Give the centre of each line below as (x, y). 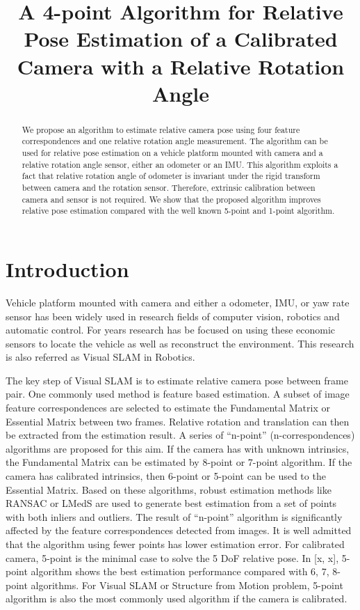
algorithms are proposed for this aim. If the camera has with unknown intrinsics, (178, 448)
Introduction (67, 268)
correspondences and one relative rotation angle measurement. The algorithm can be (175, 141)
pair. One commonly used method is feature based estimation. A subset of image (178, 394)
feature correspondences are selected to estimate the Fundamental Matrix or (168, 408)
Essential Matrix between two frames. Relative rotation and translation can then (178, 421)
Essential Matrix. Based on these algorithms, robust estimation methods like (169, 489)
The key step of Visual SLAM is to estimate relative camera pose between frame (177, 380)
